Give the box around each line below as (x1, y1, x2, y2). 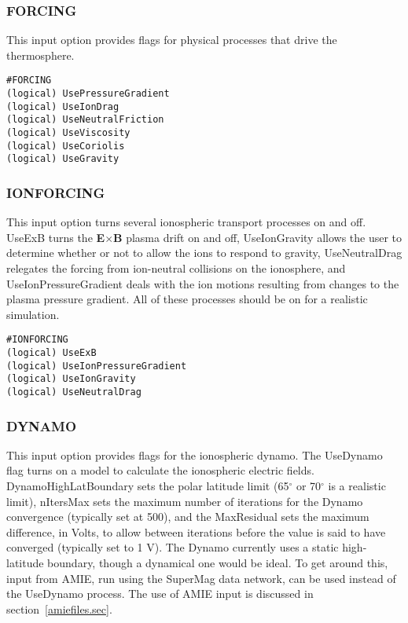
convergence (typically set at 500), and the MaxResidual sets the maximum (6, 508, 369, 525)
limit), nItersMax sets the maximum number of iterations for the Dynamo (6, 493, 363, 509)
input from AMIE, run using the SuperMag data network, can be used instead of (6, 570, 396, 586)
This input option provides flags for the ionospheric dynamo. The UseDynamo (6, 446, 383, 463)
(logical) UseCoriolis (6, 140, 125, 152)
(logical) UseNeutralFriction (6, 114, 164, 126)
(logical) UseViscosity (6, 127, 130, 139)
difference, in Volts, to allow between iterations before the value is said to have (6, 523, 386, 540)
